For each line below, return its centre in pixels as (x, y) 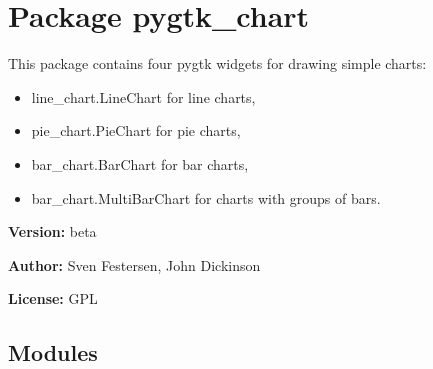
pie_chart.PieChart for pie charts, (136, 130)
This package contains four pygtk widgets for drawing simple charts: (217, 63)
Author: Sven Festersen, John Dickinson (134, 264)
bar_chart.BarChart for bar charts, (140, 163)
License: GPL (53, 298)
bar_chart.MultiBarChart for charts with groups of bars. (206, 197)
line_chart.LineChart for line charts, (143, 96)
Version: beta (52, 231)
